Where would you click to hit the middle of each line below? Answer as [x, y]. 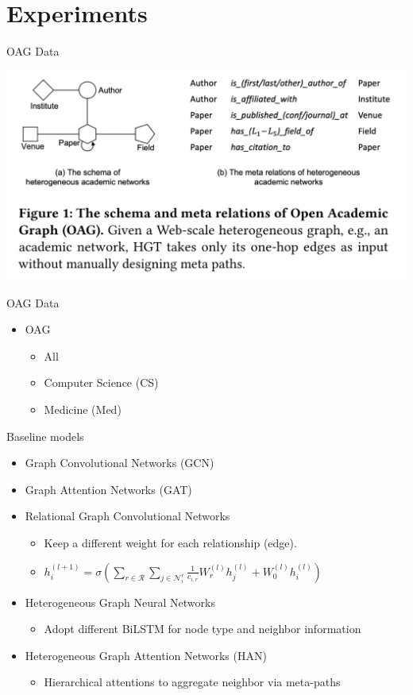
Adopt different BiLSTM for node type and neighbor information [203, 629]
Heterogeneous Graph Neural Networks [120, 602]
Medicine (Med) [83, 409]
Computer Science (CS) [101, 382]
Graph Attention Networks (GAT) [108, 489]
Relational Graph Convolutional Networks [127, 516]
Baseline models [45, 436]
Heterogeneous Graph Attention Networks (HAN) [146, 655]
